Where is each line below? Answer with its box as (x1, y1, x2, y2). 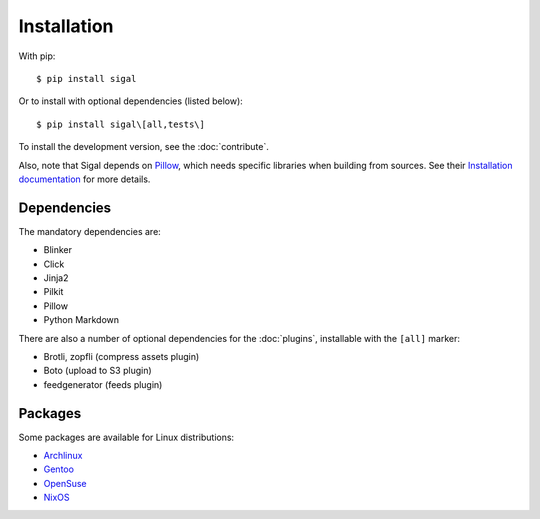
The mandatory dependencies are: (18, 225, 162, 237)
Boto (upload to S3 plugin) (43, 365, 152, 377)
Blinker (43, 244, 73, 256)
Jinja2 (43, 271, 69, 284)
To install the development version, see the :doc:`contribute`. (18, 141, 269, 153)
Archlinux (43, 450, 83, 461)
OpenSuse (43, 477, 87, 489)
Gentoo (43, 463, 75, 475)
